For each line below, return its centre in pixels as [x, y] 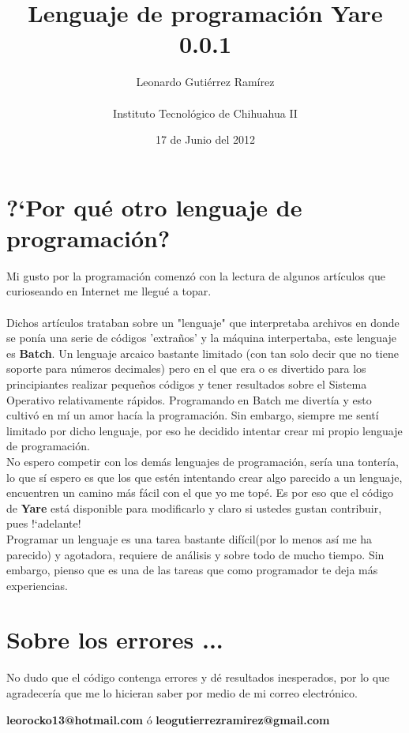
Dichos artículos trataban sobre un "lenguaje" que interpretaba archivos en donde [203, 322]
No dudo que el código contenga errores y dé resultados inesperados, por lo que [198, 677]
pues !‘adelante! [44, 523]
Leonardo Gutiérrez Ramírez [205, 82]
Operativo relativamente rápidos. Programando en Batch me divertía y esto [189, 399]
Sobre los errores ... [115, 639]
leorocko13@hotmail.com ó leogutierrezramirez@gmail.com [168, 719]
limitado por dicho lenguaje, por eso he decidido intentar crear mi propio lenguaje [204, 430]
